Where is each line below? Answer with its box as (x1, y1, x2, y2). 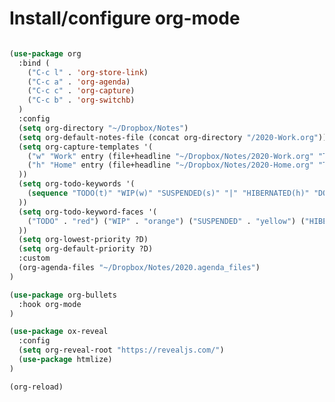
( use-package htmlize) (18, 355, 113, 365)
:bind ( (18, 58, 51, 68)
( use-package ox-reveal (9, 327, 109, 337)
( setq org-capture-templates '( (18, 142, 154, 152)
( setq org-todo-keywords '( (18, 179, 136, 189)
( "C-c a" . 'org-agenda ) (27, 77, 131, 87)
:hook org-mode (18, 299, 82, 309)
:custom (18, 253, 51, 264)
